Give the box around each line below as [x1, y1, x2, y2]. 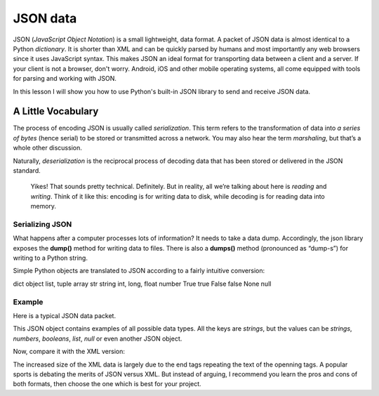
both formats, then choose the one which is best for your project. [13, 380, 201, 388]
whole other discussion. [13, 144, 82, 152]
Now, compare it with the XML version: [13, 348, 126, 356]
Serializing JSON [13, 219, 72, 229]
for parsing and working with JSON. [13, 74, 117, 83]
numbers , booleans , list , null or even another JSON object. [13, 334, 182, 343]
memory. [30, 202, 56, 211]
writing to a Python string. [13, 253, 88, 263]
